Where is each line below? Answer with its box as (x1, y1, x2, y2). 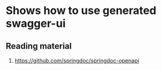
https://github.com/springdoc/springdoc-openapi (14, 57, 139, 64)
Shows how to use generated (6, 4, 156, 18)
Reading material (6, 41, 72, 51)
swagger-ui (6, 16, 66, 30)
